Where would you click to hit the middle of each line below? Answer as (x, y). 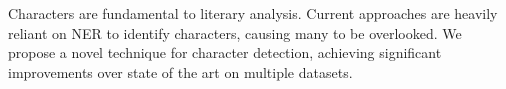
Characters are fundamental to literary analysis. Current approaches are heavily (253, 13)
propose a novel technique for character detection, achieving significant (225, 52)
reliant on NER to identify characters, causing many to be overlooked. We (235, 32)
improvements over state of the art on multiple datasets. (180, 71)
